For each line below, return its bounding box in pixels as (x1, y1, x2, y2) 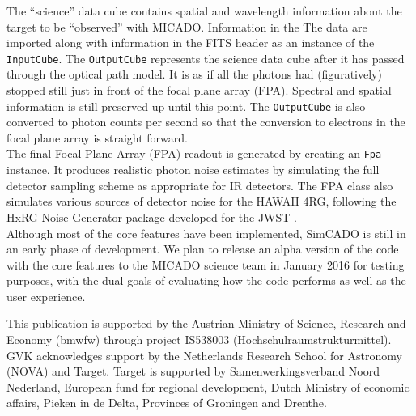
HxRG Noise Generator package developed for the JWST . (6, 208, 297, 225)
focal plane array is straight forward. (6, 129, 188, 146)
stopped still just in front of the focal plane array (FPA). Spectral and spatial (6, 82, 392, 99)
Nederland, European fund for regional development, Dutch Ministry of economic (6, 378, 410, 395)
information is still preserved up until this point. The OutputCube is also (6, 97, 366, 114)
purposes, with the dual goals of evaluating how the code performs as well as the (6, 272, 406, 289)
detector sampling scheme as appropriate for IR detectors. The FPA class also (6, 176, 393, 193)
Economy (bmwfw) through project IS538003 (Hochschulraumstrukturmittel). (6, 331, 392, 348)
